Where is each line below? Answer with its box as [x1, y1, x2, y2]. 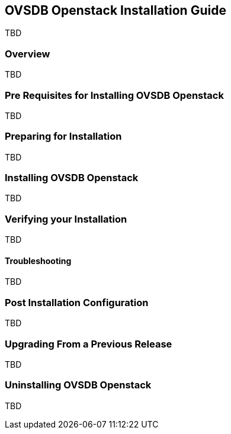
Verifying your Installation [5, 213, 127, 225]
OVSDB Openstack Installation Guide [5, 3, 226, 18]
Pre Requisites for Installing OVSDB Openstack [5, 89, 224, 101]
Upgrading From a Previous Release [5, 337, 172, 350]
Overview [5, 47, 50, 60]
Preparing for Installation [5, 130, 122, 143]
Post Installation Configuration [5, 296, 149, 308]
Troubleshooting [5, 255, 72, 266]
